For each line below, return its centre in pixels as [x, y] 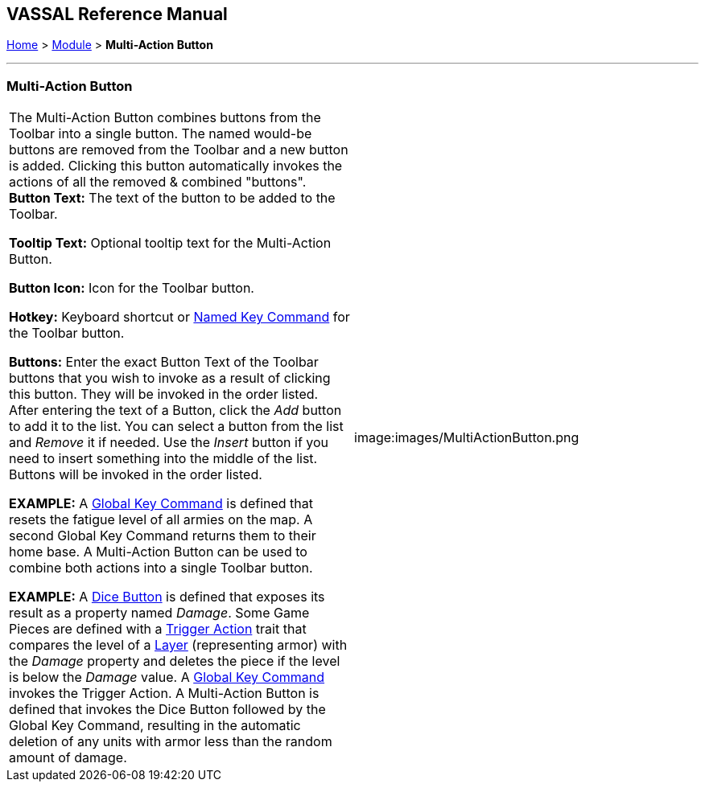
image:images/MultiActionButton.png [467, 438]
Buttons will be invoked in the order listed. [136, 475]
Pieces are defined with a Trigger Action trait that [158, 629]
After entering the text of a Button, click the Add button [175, 410]
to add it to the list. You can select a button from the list [176, 427]
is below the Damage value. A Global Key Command [167, 677]
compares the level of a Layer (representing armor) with [178, 645]
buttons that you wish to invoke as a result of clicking [170, 378]
